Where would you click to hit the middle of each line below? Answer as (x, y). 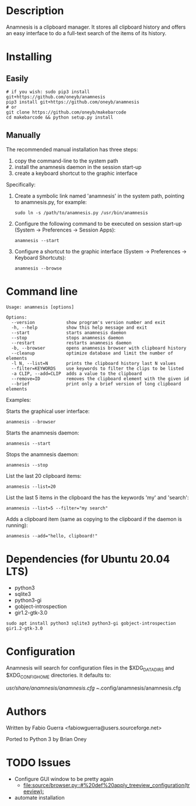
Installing (29, 57)
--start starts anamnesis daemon (69, 333)
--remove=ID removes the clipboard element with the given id (100, 378)
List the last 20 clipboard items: (44, 476)
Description (35, 11)
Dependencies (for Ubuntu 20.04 (88, 559)
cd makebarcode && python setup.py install (60, 117)
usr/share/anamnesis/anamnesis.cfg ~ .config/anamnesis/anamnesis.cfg (94, 688)
